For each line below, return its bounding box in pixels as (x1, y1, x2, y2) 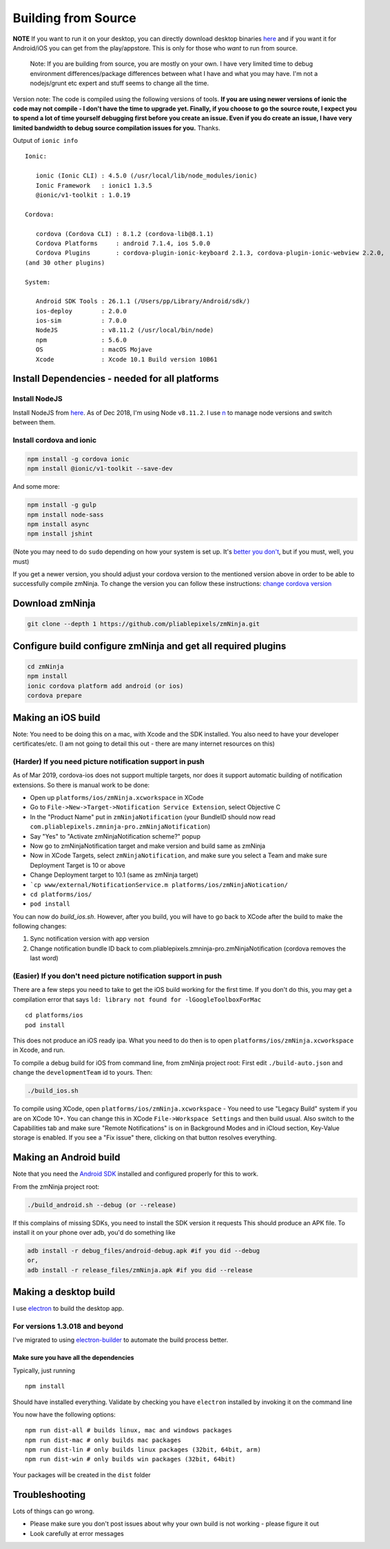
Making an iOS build (12, 712, 101, 723)
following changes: (12, 922, 67, 931)
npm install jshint (27, 530, 93, 538)
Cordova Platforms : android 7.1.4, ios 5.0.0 (35, 239, 210, 247)
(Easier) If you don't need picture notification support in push (12, 971, 222, 981)
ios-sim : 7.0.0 (35, 317, 127, 324)
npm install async (27, 520, 90, 528)
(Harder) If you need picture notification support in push (12, 757, 205, 766)
